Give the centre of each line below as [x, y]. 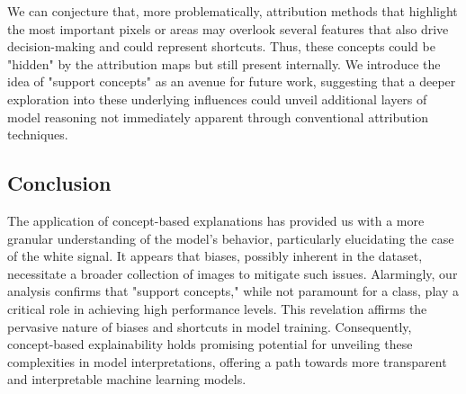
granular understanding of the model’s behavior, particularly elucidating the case [231, 238]
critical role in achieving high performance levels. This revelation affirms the [217, 308]
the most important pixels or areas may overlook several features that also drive [228, 28]
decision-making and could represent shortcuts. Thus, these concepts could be [221, 46]
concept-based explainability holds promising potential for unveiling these [210, 344]
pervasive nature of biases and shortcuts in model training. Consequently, [210, 326]
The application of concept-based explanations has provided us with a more [216, 220]
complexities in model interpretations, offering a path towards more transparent [227, 361]
